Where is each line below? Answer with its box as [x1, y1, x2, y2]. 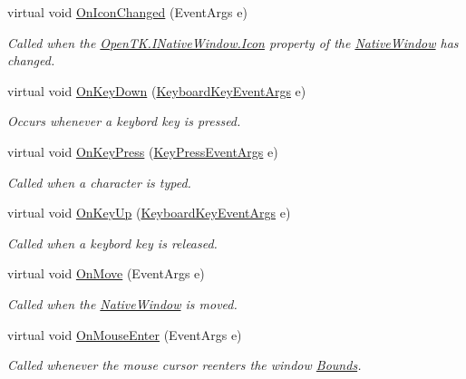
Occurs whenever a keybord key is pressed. [7, 112, 241, 131]
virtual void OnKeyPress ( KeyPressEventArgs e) [7, 141, 278, 160]
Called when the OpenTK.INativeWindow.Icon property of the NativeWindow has [7, 33, 459, 52]
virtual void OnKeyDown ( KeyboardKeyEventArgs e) [7, 81, 306, 100]
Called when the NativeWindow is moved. [7, 294, 238, 313]
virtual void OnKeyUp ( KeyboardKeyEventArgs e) [7, 203, 291, 222]
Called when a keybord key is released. [7, 233, 218, 252]
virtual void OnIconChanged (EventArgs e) [7, 3, 248, 21]
